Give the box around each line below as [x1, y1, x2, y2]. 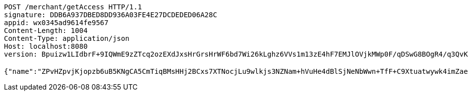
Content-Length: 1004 [4, 27, 88, 34]
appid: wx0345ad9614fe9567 [4, 19, 109, 27]
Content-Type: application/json [4, 34, 129, 42]
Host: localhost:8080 [4, 42, 88, 50]
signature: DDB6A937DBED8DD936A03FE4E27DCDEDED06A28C [4, 11, 217, 19]
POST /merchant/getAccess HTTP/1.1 [4, 3, 142, 11]
